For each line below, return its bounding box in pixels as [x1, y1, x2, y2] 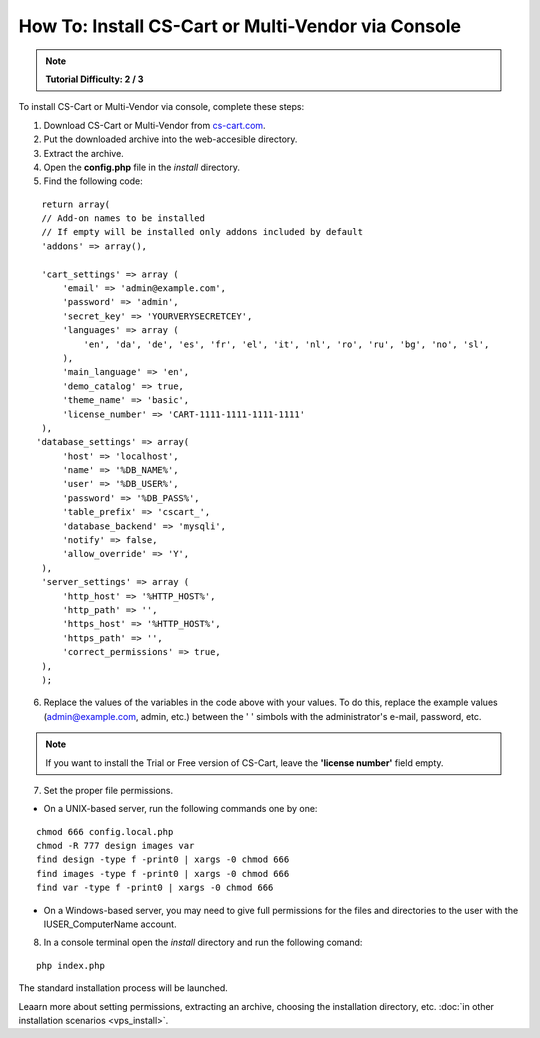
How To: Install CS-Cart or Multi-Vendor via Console [18, 15, 462, 37]
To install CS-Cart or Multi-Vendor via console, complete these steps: [18, 101, 305, 113]
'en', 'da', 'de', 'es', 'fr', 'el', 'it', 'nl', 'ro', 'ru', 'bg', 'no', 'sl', [83, 338, 490, 350]
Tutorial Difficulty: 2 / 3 [45, 73, 144, 85]
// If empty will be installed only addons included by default [41, 226, 364, 238]
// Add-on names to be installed [41, 213, 205, 224]
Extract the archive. [43, 147, 124, 159]
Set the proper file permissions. [43, 784, 174, 796]
